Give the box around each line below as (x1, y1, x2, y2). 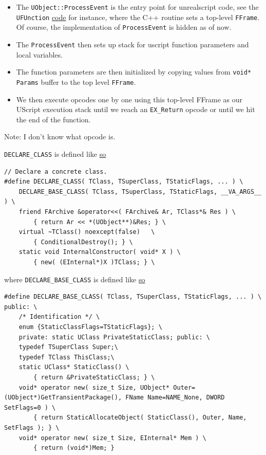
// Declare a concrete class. (4, 168, 107, 175)
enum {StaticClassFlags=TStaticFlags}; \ (18, 323, 162, 331)
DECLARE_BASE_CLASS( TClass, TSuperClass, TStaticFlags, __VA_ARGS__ (18, 188, 262, 195)
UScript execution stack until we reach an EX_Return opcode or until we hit (16, 104, 255, 115)
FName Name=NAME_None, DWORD (125, 394, 225, 402)
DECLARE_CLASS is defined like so (4, 148, 106, 159)
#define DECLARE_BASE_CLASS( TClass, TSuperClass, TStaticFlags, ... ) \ (4, 293, 262, 301)
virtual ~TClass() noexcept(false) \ (18, 228, 155, 236)
